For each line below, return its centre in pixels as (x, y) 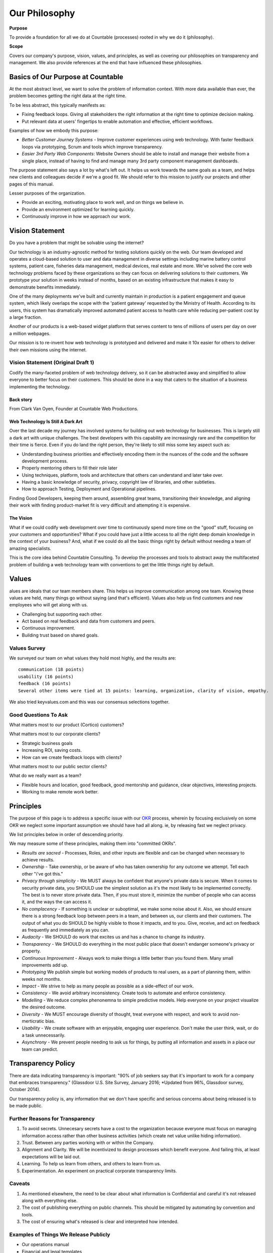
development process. (45, 461)
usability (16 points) (46, 676)
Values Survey (27, 648)
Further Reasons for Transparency (52, 1119)
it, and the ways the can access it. (57, 902)
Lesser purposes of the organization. (47, 193)
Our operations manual (46, 1244)
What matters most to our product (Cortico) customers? (67, 725)
